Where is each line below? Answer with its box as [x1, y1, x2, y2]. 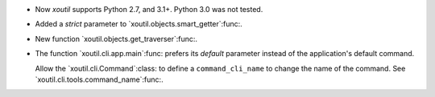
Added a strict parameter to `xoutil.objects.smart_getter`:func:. [35, 19, 243, 29]
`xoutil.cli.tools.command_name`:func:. [35, 75, 164, 84]
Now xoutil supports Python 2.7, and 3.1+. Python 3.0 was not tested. [35, 5, 263, 14]
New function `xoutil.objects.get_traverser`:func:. [35, 34, 197, 43]
